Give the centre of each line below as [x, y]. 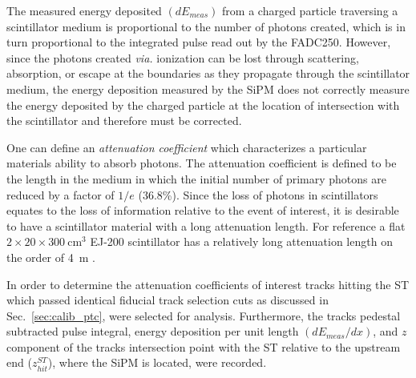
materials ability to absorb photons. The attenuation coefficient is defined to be [202, 163]
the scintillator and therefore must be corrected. [124, 121]
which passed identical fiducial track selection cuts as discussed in [168, 300]
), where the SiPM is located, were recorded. [157, 362]
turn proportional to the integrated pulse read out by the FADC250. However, [199, 42]
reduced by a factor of [61, 194]
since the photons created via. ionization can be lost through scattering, [183, 57]
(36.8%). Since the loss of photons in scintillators [258, 194]
